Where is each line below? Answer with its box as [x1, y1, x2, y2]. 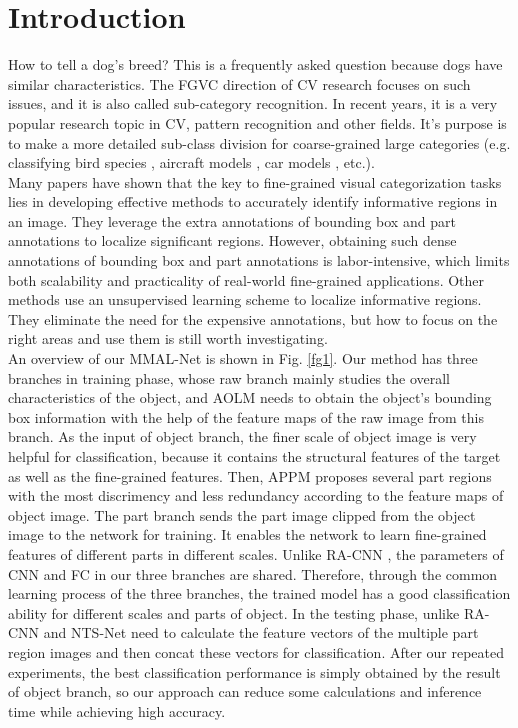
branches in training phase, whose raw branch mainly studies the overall [8, 367, 450, 388]
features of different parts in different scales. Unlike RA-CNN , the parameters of [8, 543, 504, 564]
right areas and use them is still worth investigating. [8, 328, 328, 349]
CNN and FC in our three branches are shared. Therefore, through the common [8, 563, 498, 584]
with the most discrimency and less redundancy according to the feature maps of [8, 485, 504, 506]
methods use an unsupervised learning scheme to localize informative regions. [8, 289, 482, 310]
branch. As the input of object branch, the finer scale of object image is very [8, 426, 477, 447]
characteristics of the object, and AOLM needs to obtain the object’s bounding [8, 387, 492, 408]
